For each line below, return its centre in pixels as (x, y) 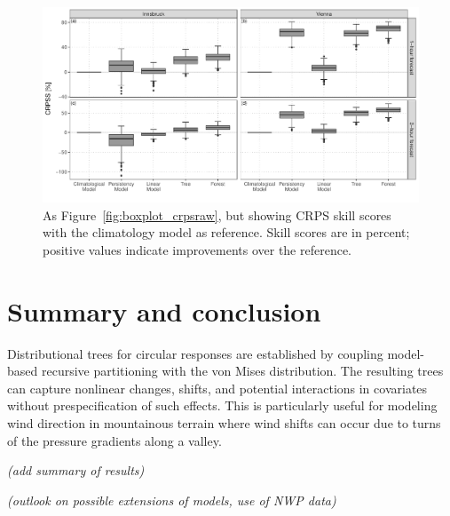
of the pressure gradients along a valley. (114, 440)
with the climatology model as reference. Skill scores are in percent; (226, 232)
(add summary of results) (76, 470)
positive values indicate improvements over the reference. (197, 249)
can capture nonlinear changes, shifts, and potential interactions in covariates (217, 388)
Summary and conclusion (164, 310)
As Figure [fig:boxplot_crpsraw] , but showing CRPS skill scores (217, 214)
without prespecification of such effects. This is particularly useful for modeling (222, 405)
